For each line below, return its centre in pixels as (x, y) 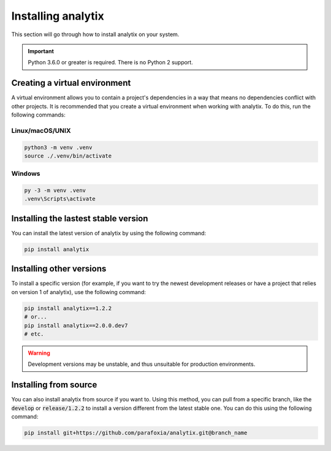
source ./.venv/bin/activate (68, 156)
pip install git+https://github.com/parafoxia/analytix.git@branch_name (136, 433)
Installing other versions (59, 269)
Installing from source (54, 385)
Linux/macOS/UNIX (41, 131)
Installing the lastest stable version (80, 218)
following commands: (38, 115)
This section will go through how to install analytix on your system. (95, 34)
